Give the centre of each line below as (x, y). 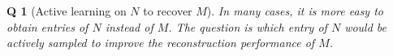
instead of (129, 26)
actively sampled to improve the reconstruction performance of (161, 43)
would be (366, 26)
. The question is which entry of (248, 26)
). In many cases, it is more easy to (295, 11)
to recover (168, 11)
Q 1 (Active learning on (67, 11)
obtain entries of (48, 26)
